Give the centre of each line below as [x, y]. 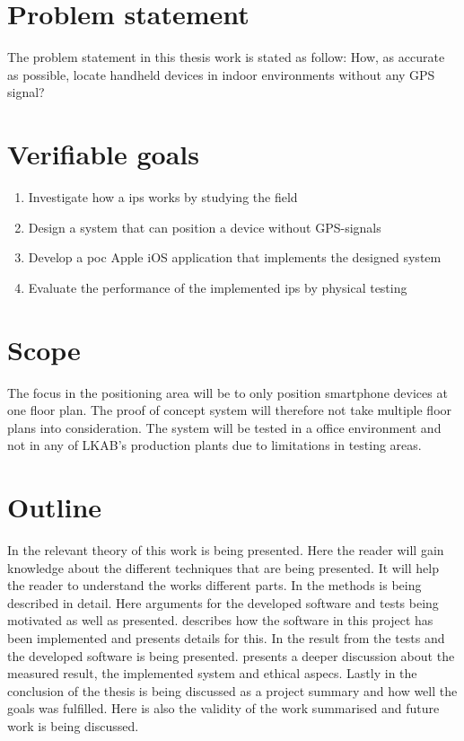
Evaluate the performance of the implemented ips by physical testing [218, 287]
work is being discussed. [73, 725]
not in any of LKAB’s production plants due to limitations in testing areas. [214, 445]
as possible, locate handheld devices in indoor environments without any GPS [221, 74]
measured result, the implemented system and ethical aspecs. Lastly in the [212, 673]
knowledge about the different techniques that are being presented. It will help [223, 567]
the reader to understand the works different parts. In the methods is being [214, 585]
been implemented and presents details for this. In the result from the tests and [226, 638]
